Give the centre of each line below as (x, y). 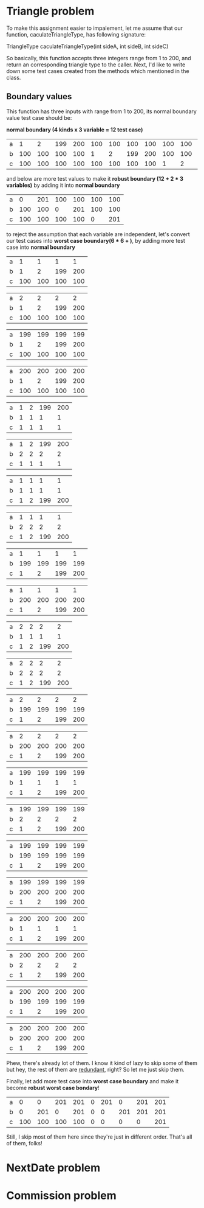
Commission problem (61, 1196)
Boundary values (39, 96)
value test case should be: (39, 117)
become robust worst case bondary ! (53, 1088)
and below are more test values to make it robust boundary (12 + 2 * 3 (95, 178)
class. (14, 77)
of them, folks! (24, 1143)
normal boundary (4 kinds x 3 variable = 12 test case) (75, 130)
